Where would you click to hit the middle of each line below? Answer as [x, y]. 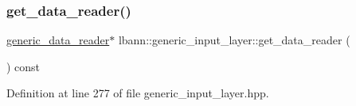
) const [23, 66]
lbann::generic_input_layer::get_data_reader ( [234, 40]
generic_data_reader [58, 40]
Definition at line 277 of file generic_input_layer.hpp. [138, 93]
